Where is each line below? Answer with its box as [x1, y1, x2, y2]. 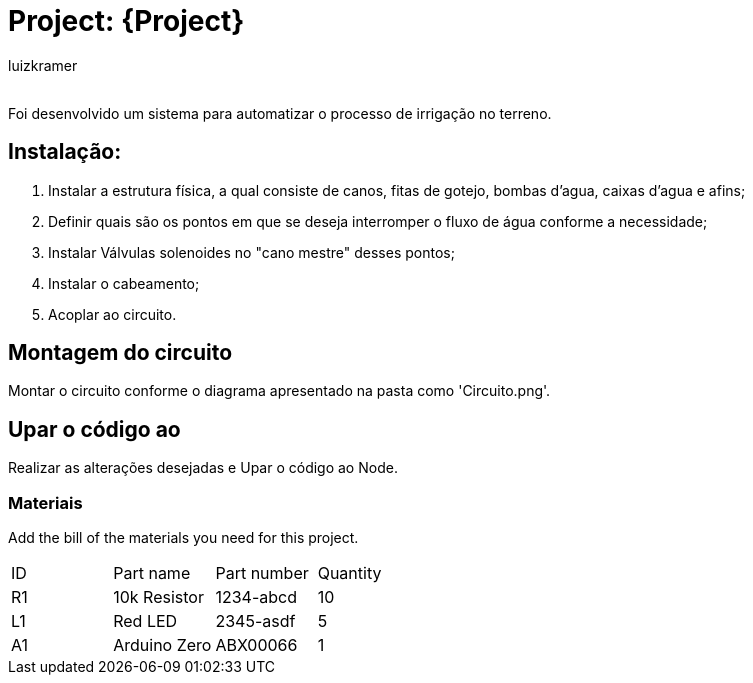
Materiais [8, 492, 83, 513]
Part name [113, 563, 191, 584]
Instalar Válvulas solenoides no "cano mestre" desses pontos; [48, 243, 455, 261]
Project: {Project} [8, 4, 245, 38]
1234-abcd [215, 587, 297, 608]
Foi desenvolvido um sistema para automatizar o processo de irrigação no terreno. [8, 104, 552, 122]
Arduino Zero [113, 635, 212, 656]
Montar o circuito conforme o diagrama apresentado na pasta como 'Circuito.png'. [8, 382, 551, 400]
